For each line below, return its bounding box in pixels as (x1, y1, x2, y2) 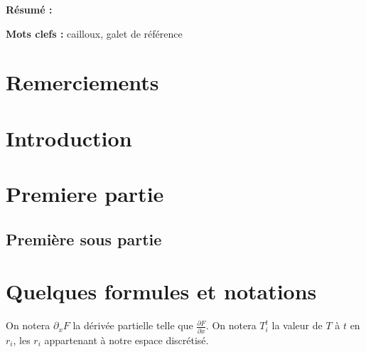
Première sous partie (6, 228, 162, 250)
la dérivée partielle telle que (72, 318, 193, 333)
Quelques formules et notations (6, 277, 317, 306)
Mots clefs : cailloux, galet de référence (6, 26, 183, 41)
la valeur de (271, 318, 323, 333)
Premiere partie (6, 179, 164, 208)
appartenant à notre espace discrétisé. (44, 332, 209, 347)
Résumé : (6, 2, 53, 16)
